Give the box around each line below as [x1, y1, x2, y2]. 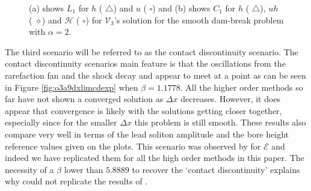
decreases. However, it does [180, 92, 281, 105]
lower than [64, 163, 103, 175]
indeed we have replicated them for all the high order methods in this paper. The [5, 151, 304, 164]
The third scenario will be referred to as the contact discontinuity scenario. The [5, 45, 298, 58]
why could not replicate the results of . [5, 175, 148, 187]
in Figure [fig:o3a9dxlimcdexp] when [5, 80, 138, 93]
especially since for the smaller [5, 116, 117, 129]
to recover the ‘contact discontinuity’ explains [132, 163, 300, 175]
